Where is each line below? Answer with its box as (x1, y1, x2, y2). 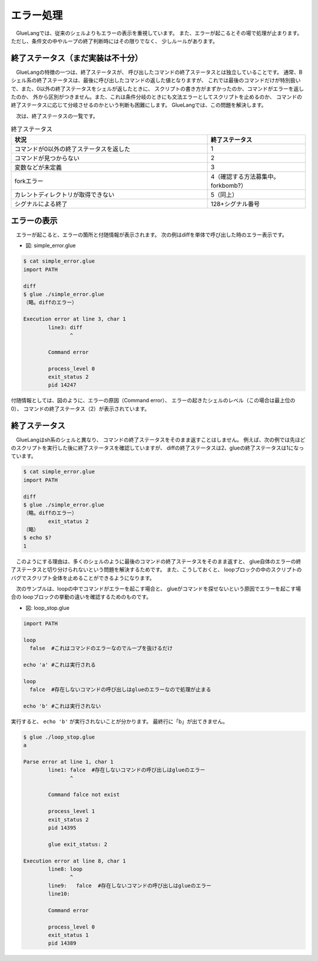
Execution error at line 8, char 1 (23, 857, 126, 864)
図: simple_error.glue (25, 242, 76, 249)
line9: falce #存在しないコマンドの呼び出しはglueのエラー (48, 882, 212, 889)
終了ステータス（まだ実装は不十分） (11, 53, 143, 63)
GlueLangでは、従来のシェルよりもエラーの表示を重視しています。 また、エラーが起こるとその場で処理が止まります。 (15, 29, 303, 37)
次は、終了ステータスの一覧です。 (15, 112, 98, 119)
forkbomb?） (210, 181, 247, 189)
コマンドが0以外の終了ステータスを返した (14, 145, 131, 153)
